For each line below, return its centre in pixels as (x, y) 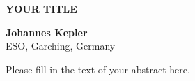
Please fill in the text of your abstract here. (98, 69)
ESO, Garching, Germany (61, 46)
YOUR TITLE (41, 8)
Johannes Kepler (47, 32)
